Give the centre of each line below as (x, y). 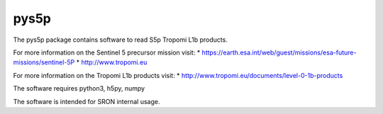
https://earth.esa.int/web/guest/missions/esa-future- (279, 52)
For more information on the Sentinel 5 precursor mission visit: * (107, 52)
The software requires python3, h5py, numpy (79, 89)
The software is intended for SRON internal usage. (87, 101)
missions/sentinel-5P (44, 62)
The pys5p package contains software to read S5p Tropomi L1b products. (121, 40)
